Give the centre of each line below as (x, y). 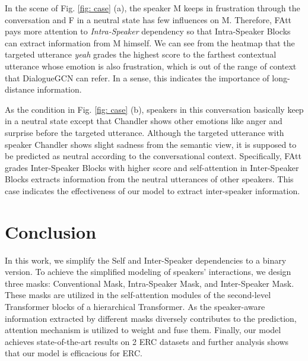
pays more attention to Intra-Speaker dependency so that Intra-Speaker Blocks (148, 31)
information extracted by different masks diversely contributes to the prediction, (151, 318)
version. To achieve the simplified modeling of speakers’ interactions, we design (148, 272)
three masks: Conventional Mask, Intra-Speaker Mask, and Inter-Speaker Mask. (150, 283)
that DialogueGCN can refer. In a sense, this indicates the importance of (137, 77)
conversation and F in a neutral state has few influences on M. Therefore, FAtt (148, 19)
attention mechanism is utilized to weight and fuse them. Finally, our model (143, 330)
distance (20, 89)
